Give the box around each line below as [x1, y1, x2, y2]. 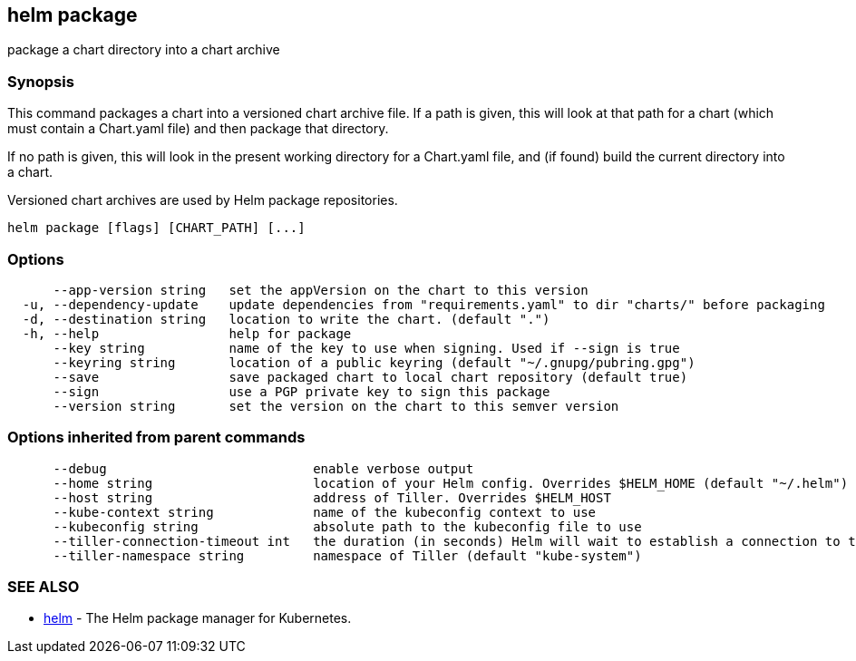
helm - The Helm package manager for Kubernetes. [44, 610, 352, 627]
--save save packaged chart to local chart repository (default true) [53, 369, 688, 384]
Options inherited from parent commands [7, 428, 306, 447]
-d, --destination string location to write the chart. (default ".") [22, 311, 550, 326]
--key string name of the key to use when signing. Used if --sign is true [53, 340, 680, 355]
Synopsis [7, 72, 74, 91]
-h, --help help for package [22, 326, 352, 341]
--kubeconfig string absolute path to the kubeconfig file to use [53, 519, 642, 534]
